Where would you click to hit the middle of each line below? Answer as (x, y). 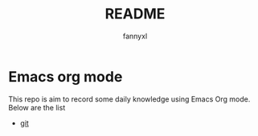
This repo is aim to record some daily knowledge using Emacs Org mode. (129, 99)
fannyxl (135, 36)
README (135, 14)
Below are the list (37, 107)
